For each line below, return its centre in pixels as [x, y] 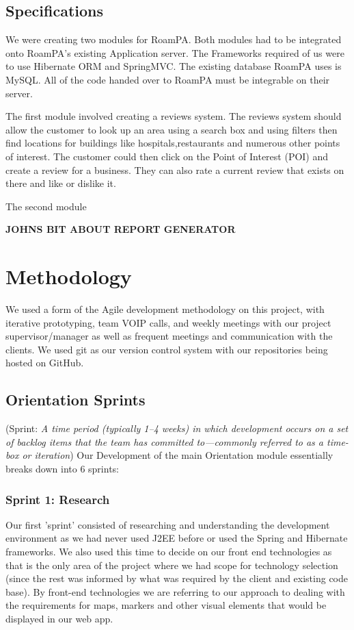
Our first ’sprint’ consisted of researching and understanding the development [168, 524]
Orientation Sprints [76, 400]
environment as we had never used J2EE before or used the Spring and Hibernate [177, 538]
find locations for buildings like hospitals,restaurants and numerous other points [173, 143]
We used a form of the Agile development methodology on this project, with [165, 309]
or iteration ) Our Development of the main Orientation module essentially [178, 455]
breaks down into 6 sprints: [62, 468]
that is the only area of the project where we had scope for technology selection [172, 565]
